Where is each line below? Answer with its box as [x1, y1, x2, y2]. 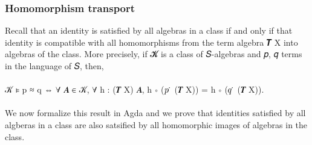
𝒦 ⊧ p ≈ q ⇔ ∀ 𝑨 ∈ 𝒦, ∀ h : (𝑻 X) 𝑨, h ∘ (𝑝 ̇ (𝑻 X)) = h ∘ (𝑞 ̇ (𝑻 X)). [5, 83, 264, 96]
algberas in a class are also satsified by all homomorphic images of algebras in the [5, 118, 308, 131]
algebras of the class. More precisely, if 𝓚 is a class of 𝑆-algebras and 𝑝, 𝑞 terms [5, 48, 302, 60]
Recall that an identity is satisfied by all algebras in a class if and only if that [5, 24, 293, 37]
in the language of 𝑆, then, [5, 60, 104, 72]
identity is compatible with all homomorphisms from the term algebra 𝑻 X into [5, 35, 298, 48]
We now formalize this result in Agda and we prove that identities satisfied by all [5, 106, 306, 119]
